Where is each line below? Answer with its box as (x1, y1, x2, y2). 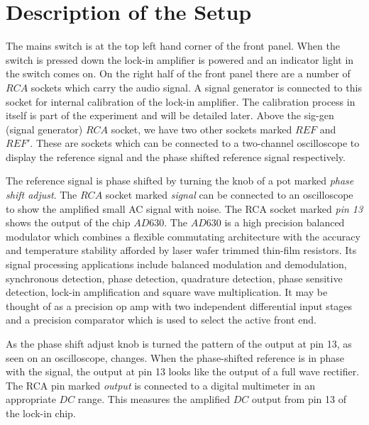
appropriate (6, 392, 56, 407)
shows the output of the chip (6, 215, 131, 230)
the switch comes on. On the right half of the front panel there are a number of (6, 66, 351, 81)
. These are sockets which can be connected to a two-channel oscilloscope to (30, 136, 360, 150)
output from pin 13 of (251, 392, 347, 407)
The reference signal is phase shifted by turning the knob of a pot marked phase (6, 173, 354, 188)
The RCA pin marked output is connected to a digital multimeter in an (6, 377, 316, 392)
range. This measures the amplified (77, 392, 231, 407)
